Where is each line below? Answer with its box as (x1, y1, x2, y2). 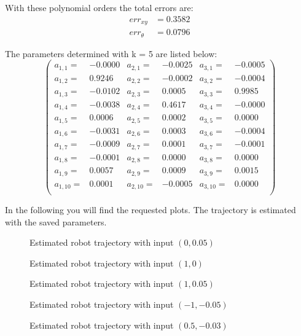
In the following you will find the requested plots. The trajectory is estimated (5, 203, 296, 216)
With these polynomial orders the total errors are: (5, 1, 193, 14)
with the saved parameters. (5, 215, 107, 228)
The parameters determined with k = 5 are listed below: (5, 47, 217, 60)
